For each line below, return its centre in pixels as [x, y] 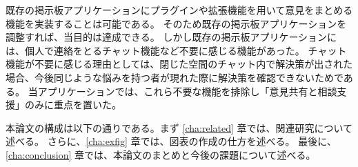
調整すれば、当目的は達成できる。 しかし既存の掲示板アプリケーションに [171, 37]
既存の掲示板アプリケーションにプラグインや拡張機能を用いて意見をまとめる [179, 10]
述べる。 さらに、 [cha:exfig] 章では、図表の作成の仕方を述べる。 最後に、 [171, 141]
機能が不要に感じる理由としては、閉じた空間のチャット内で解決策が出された [179, 64]
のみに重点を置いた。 [73, 105]
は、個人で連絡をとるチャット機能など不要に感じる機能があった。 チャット [176, 50]
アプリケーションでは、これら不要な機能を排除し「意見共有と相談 [187, 91]
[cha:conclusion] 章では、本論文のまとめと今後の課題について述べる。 [161, 154]
